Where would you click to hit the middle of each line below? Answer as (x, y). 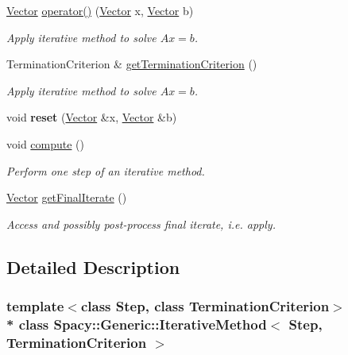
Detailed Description (93, 266)
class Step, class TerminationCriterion (205, 306)
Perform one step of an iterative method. (106, 170)
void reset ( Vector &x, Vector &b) (92, 117)
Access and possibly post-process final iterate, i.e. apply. (141, 224)
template (35, 306)
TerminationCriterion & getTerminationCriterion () (132, 64)
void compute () (46, 143)
